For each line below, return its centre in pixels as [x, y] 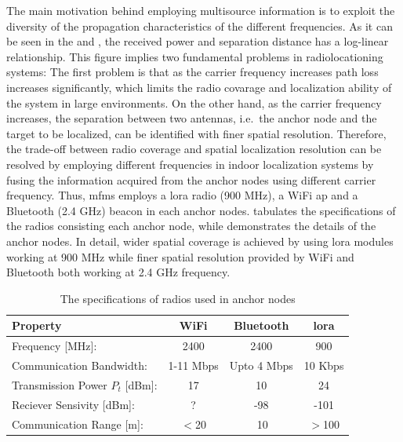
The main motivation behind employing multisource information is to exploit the [201, 10]
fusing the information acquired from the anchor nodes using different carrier [191, 179]
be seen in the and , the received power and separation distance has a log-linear [198, 41]
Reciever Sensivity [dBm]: [73, 404]
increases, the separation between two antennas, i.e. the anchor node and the [192, 118]
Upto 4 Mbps [261, 365]
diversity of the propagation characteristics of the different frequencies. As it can [200, 26]
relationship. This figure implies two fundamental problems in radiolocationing [195, 56]
